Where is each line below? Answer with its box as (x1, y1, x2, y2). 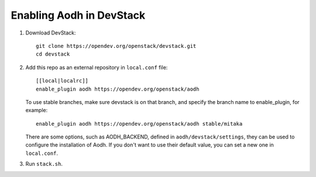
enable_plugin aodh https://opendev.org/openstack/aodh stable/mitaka (36, 120, 243, 127)
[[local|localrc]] (36, 78, 89, 84)
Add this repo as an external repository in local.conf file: (25, 64, 168, 71)
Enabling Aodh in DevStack (11, 9, 146, 22)
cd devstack (36, 51, 70, 58)
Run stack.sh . (25, 161, 63, 168)
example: (25, 107, 48, 114)
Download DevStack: (25, 29, 76, 36)
